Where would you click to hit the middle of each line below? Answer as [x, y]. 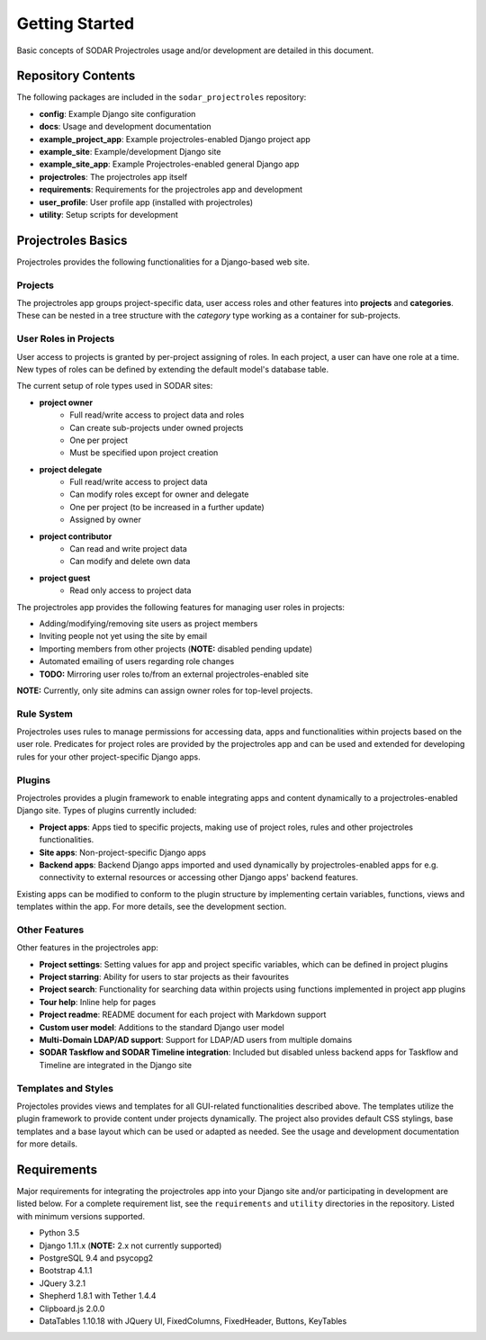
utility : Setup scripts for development [109, 214]
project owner [66, 402]
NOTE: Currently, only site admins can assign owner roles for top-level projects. [165, 690]
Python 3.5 [59, 1233]
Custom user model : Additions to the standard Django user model [162, 1027]
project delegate [71, 469]
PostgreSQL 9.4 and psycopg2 [96, 1258]
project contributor [76, 536]
